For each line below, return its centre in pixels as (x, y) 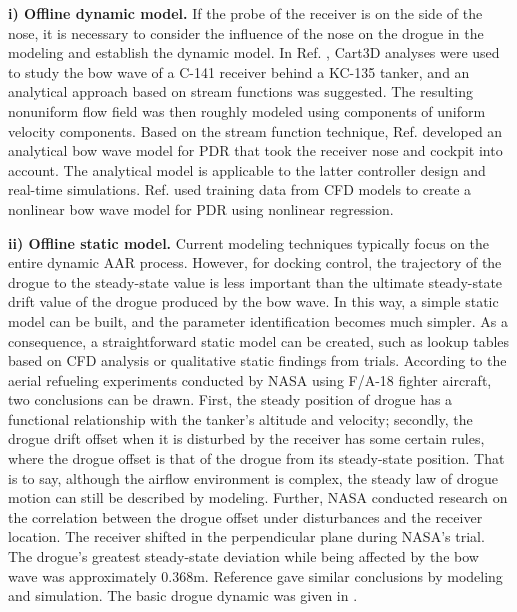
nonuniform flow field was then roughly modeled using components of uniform (247, 110)
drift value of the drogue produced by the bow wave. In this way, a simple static (253, 301)
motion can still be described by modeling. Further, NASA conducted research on (258, 497)
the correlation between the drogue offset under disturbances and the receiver (245, 516)
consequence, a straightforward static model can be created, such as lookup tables (259, 340)
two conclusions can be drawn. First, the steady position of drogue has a (230, 399)
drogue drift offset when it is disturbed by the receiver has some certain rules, (246, 438)
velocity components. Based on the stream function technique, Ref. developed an (255, 130)
